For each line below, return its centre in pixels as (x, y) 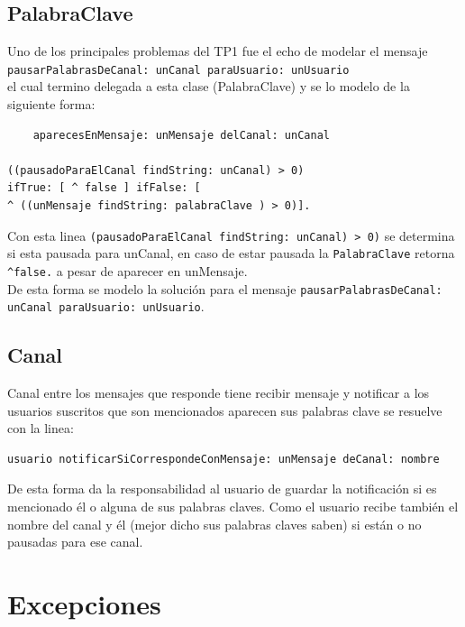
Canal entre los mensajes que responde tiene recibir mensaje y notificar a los (219, 393)
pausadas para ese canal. (75, 542)
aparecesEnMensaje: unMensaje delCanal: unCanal (181, 135)
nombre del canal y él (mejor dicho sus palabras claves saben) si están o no (214, 524)
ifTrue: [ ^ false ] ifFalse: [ (104, 188)
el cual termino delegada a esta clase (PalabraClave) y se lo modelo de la (209, 86)
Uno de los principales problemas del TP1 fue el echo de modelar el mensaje (218, 51)
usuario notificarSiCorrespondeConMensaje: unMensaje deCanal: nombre (223, 459)
